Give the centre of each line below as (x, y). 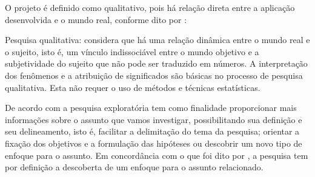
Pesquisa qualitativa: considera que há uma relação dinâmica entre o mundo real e (157, 40)
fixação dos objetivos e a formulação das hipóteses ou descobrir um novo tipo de (154, 143)
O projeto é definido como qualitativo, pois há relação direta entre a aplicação (150, 7)
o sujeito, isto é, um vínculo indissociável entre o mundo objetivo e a (132, 51)
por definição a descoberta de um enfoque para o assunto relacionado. (134, 167)
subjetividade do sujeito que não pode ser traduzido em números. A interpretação (156, 63)
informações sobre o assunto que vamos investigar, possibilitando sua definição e (154, 119)
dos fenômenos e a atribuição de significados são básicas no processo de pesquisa (154, 75)
